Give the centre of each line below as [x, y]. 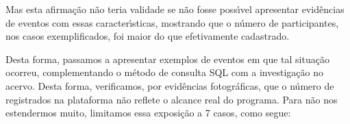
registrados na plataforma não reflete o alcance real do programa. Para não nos [172, 99]
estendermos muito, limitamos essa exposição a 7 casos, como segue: [148, 113]
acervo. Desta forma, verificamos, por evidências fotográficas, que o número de [170, 85]
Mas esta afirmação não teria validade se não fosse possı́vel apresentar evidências [175, 9]
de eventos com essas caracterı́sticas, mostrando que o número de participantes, [172, 22]
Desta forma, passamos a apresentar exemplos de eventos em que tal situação [167, 59]
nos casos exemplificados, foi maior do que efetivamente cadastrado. [148, 36]
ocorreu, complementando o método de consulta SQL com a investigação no [164, 72]
